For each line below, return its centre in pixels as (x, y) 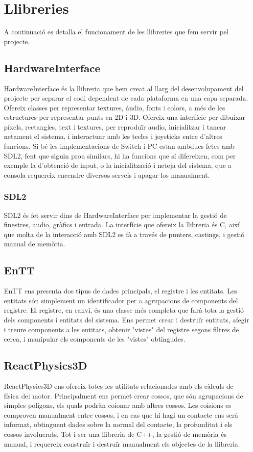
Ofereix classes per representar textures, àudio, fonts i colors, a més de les (115, 107)
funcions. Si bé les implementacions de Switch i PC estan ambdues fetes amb (119, 146)
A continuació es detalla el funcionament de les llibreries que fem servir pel (116, 32)
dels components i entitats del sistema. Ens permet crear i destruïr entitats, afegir (127, 320)
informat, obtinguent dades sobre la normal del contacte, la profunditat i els (118, 424)
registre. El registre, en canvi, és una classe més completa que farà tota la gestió (124, 310)
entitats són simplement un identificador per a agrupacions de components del (121, 300)
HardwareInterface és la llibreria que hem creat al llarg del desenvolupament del (124, 88)
